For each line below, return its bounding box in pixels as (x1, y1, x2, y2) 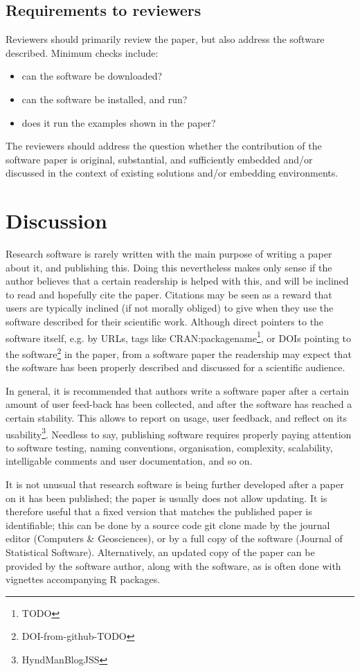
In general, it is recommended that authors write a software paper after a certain (6, 383, 349, 397)
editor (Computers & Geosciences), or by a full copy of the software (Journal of (6, 531, 343, 546)
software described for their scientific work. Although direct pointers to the (6, 314, 324, 329)
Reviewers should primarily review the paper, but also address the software (6, 32, 325, 46)
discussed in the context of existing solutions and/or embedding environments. (6, 165, 339, 180)
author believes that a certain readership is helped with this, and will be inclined (6, 274, 349, 288)
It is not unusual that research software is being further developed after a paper (6, 476, 344, 491)
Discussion (6, 206, 107, 235)
